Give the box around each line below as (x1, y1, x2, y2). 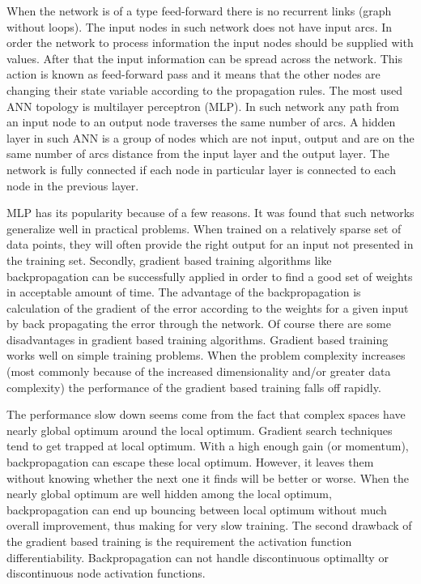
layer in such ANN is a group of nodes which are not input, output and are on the (6, 129, 415, 146)
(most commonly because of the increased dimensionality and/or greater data (6, 363, 391, 380)
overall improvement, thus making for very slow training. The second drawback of (6, 517, 412, 534)
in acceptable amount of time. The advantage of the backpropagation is (6, 283, 361, 301)
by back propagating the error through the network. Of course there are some (6, 315, 391, 332)
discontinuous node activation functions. (6, 565, 206, 582)
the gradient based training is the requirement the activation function (6, 533, 352, 549)
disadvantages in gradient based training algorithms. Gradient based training (6, 330, 389, 347)
